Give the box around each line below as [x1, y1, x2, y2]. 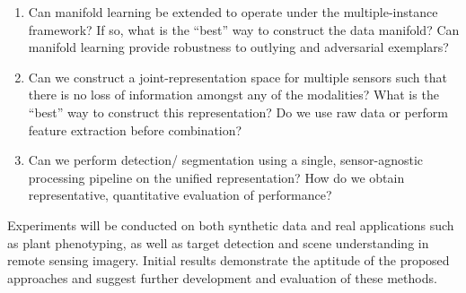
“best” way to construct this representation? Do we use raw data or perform [28, 102, 448, 121]
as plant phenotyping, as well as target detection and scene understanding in [7, 233, 429, 252]
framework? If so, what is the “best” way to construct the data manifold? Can [28, 20, 460, 39]
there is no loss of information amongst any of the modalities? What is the [28, 85, 439, 104]
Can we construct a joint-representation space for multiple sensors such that [28, 67, 447, 86]
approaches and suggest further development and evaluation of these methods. [7, 268, 437, 287]
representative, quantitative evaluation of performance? [28, 185, 332, 204]
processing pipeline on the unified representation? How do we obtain [28, 168, 405, 186]
